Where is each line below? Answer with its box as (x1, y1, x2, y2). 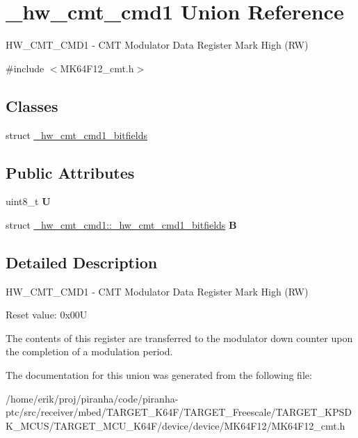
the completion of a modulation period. (6, 344, 173, 359)
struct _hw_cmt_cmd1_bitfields (6, 127, 147, 142)
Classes (6, 95, 58, 116)
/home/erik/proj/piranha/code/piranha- (6, 391, 179, 405)
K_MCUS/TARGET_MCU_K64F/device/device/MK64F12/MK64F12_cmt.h (6, 418, 345, 432)
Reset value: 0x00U (6, 307, 88, 322)
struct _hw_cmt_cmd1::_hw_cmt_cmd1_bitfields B (6, 217, 237, 232)
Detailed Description (6, 251, 158, 273)
